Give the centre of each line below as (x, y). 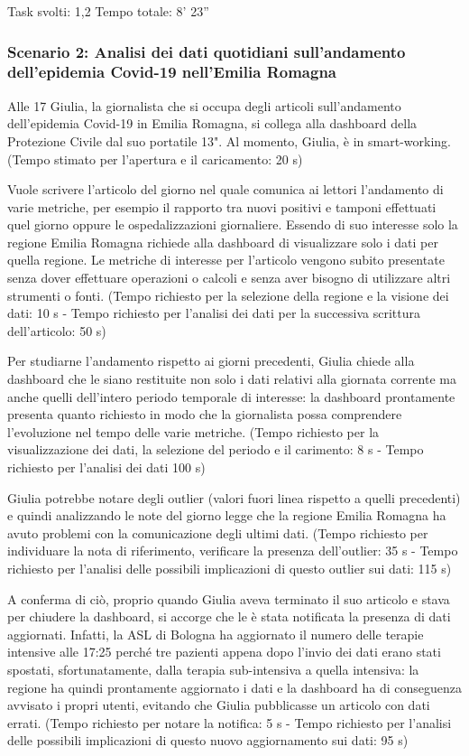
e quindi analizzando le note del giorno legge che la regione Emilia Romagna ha (227, 515)
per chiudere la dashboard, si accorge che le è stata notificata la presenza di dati (229, 616)
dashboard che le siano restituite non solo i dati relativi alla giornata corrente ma (232, 379)
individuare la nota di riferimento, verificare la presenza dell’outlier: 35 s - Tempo (233, 551)
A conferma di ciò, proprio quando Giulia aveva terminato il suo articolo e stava (229, 598)
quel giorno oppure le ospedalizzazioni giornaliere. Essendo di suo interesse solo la (233, 224)
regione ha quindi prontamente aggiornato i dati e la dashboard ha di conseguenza (234, 687)
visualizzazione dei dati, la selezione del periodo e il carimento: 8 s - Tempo (216, 449)
